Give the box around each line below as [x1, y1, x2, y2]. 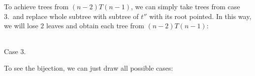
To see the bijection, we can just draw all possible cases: [4, 62, 173, 73]
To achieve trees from [4, 1, 69, 11]
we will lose [4, 20, 38, 31]
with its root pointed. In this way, [149, 11, 252, 21]
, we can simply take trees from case [131, 1, 240, 11]
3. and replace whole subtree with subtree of [4, 11, 139, 21]
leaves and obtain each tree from [46, 20, 144, 31]
